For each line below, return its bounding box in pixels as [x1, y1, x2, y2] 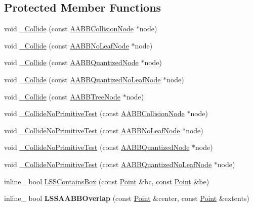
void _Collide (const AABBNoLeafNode [4, 40, 129, 50]
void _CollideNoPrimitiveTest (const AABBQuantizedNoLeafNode [4, 159, 212, 169]
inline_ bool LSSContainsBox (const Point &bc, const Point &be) [4, 176, 209, 186]
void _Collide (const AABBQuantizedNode [4, 57, 139, 68]
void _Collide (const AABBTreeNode [4, 91, 120, 101]
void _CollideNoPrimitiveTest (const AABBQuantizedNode [4, 142, 190, 152]
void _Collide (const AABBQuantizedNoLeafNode [4, 74, 161, 84]
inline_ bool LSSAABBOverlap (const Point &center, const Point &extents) [4, 193, 249, 203]
